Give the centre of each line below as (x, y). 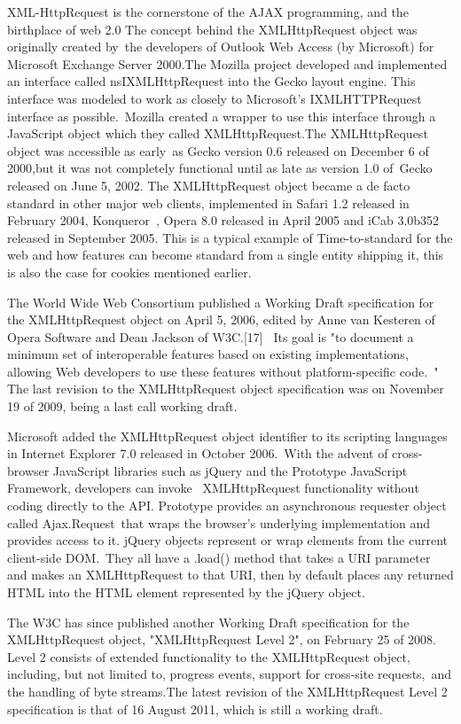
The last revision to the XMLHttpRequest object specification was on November (226, 389)
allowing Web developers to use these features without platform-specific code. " (223, 371)
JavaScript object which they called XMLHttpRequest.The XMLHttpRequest (218, 133)
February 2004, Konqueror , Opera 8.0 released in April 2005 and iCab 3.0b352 (223, 220)
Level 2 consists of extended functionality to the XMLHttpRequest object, (209, 656)
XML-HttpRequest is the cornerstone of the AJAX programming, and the (208, 12)
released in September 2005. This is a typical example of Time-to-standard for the (230, 237)
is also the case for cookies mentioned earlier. (129, 272)
